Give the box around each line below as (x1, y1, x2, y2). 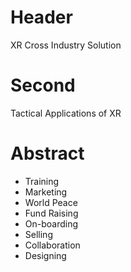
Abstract (10, 142, 85, 165)
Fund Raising (24, 207, 79, 219)
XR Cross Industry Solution (10, 39, 122, 51)
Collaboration (24, 239, 81, 251)
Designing (24, 249, 67, 261)
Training (24, 175, 60, 187)
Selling (24, 228, 53, 240)
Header (10, 6, 73, 29)
